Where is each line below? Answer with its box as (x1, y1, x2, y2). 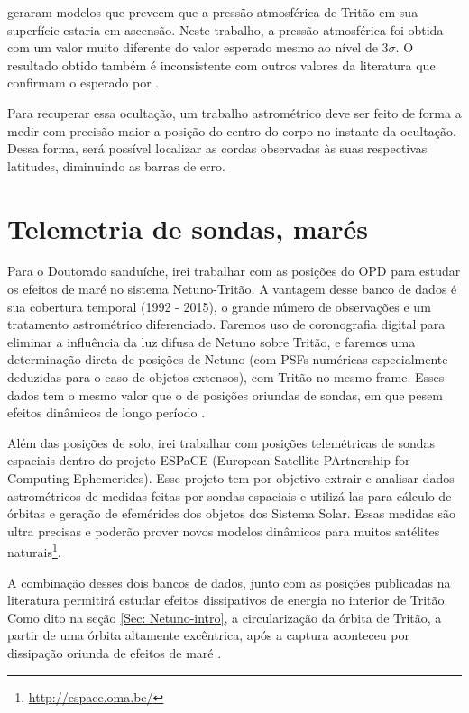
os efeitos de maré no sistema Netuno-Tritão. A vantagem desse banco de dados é (7, 279, 457, 298)
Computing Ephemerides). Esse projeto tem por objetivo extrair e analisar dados (7, 469, 455, 487)
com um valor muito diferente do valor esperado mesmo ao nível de (7, 38, 378, 57)
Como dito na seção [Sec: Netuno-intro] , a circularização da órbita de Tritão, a (7, 608, 442, 626)
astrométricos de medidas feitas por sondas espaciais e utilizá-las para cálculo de (7, 486, 452, 505)
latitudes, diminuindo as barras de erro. (7, 156, 225, 175)
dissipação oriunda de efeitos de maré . (7, 644, 222, 662)
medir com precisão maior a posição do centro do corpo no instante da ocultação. (7, 121, 456, 140)
